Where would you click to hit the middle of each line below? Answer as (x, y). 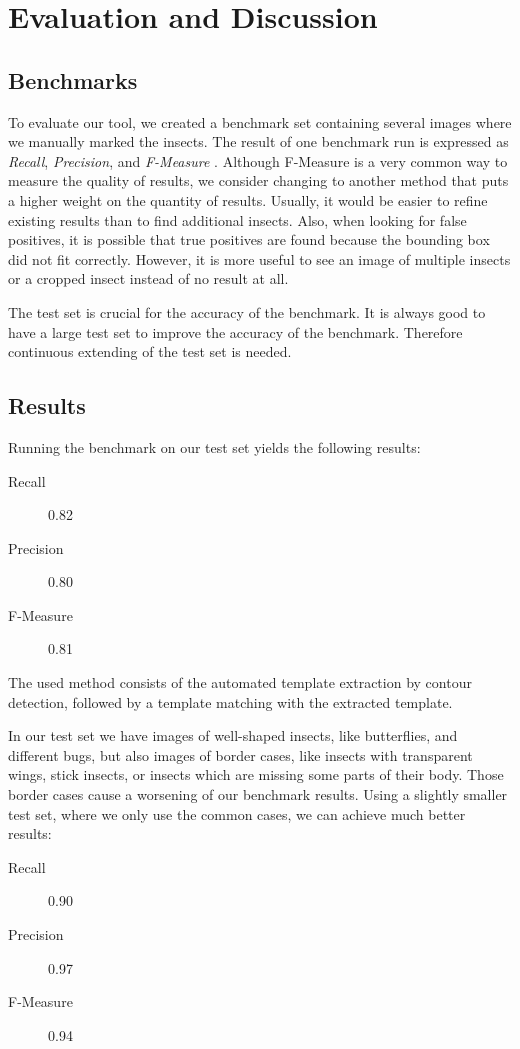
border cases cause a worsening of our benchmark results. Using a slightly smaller (258, 794)
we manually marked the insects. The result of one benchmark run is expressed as (258, 141)
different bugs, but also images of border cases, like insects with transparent (240, 754)
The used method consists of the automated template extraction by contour (240, 682)
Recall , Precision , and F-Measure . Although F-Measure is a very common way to (258, 160)
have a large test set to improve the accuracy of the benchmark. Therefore (235, 331)
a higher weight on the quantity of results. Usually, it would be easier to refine (248, 199)
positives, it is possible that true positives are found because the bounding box (249, 239)
